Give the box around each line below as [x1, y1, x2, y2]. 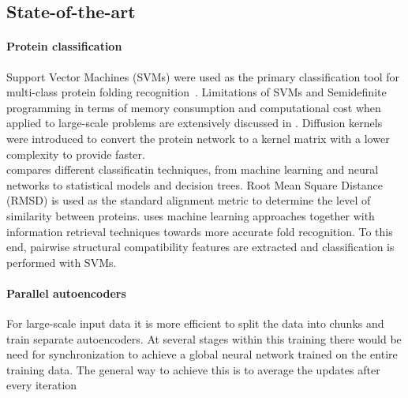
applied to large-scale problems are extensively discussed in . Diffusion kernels [6, 115, 383, 131]
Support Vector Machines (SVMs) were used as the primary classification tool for [6, 68, 400, 84]
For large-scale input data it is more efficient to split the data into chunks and [6, 315, 384, 332]
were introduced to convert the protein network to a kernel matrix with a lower [6, 130, 390, 146]
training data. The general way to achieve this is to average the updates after [6, 361, 380, 377]
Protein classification [6, 38, 122, 54]
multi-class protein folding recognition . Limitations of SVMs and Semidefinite [6, 84, 387, 100]
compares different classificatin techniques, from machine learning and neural [6, 161, 379, 178]
